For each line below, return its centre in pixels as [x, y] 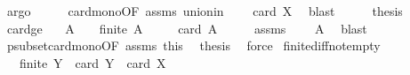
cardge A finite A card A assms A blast [187, 28]
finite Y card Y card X [92, 62]
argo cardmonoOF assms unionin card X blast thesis [205, 11]
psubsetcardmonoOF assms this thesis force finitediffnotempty [193, 45]
